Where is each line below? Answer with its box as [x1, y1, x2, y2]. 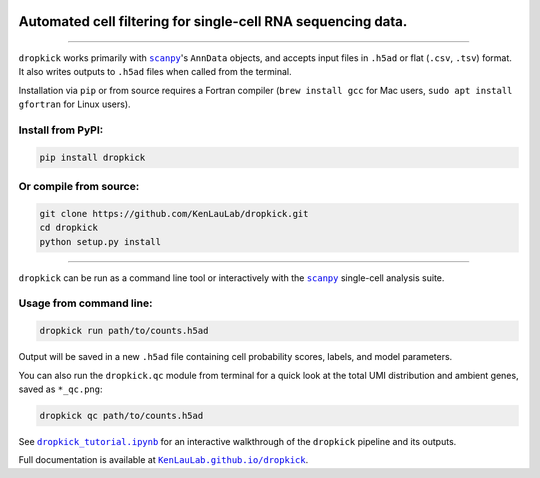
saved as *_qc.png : [18, 383, 103, 395]
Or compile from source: [18, 180, 140, 194]
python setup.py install [39, 236, 162, 247]
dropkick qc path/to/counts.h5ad [39, 410, 204, 421]
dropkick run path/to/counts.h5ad [39, 325, 209, 337]
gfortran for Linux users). [18, 98, 131, 110]
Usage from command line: [18, 296, 153, 310]
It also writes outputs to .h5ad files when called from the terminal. [18, 66, 292, 78]
